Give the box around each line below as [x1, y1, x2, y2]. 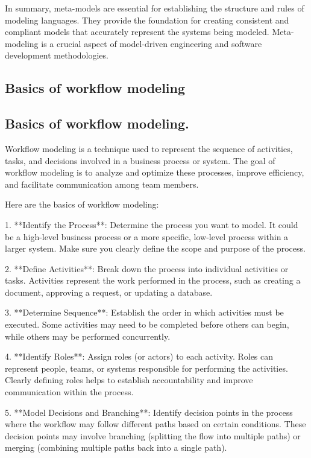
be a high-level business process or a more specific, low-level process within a [5, 230, 289, 243]
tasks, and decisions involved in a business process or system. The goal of [5, 154, 275, 167]
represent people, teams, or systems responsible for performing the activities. [5, 361, 288, 374]
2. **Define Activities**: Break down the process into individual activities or [5, 262, 289, 275]
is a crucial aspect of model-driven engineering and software [41, 37, 262, 49]
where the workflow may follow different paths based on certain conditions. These [5, 418, 306, 430]
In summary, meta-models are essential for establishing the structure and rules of [5, 2, 304, 14]
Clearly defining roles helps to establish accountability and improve [5, 374, 253, 386]
